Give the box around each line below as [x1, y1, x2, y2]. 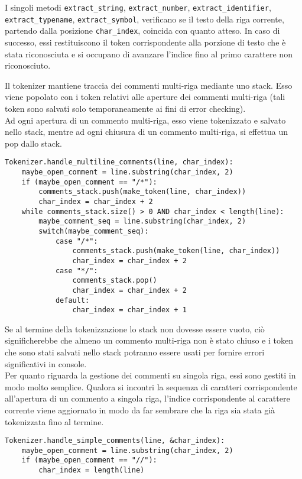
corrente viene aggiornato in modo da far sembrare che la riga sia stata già [5, 403, 275, 416]
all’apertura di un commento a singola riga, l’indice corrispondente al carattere [5, 392, 290, 404]
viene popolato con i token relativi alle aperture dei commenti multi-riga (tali [5, 90, 285, 103]
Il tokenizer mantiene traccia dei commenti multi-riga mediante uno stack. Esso [5, 79, 293, 91]
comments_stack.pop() [72, 276, 157, 285]
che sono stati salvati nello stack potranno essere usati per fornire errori [5, 346, 265, 358]
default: [55, 296, 90, 305]
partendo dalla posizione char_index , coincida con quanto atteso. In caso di [5, 24, 280, 37]
